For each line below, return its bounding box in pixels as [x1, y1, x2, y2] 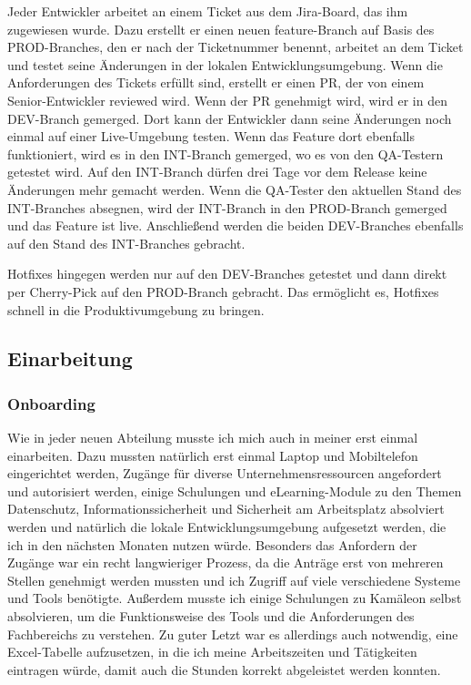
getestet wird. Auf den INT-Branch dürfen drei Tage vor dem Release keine [7, 162, 427, 181]
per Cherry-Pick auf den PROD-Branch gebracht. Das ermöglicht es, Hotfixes [7, 281, 439, 301]
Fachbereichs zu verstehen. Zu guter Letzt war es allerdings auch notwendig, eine [7, 624, 458, 643]
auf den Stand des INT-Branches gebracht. [7, 233, 246, 252]
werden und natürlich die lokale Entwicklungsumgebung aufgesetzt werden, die [7, 517, 446, 537]
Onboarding [7, 392, 95, 414]
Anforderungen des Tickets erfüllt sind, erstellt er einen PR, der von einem [7, 73, 425, 92]
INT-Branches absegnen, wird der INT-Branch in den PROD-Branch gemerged [7, 198, 447, 217]
